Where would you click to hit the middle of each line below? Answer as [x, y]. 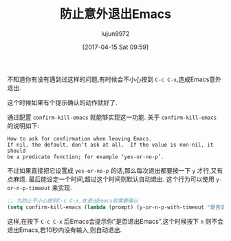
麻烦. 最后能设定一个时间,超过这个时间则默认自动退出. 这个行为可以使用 [113, 179]
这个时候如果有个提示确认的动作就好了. [63, 102]
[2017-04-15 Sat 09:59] [115, 47]
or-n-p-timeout [29, 188]
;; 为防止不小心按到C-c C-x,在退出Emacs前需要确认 [73, 200]
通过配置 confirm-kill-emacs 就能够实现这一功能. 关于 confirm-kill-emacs [112, 117]
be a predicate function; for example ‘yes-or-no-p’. [86, 157]
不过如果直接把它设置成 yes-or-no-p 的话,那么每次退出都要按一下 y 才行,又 [112, 170]
